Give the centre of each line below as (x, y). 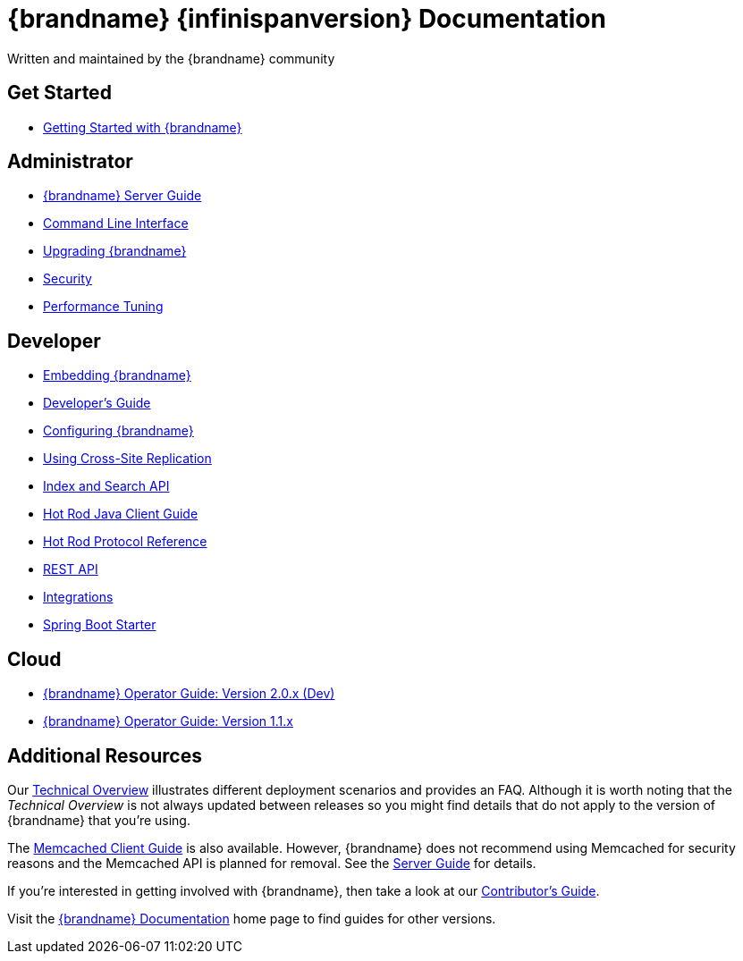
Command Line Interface (116, 223)
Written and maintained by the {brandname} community (171, 58)
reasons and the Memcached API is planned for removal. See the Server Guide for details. (272, 863)
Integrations (78, 597)
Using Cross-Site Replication (127, 459)
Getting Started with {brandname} (143, 127)
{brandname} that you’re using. (99, 820)
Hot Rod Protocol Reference (125, 542)
